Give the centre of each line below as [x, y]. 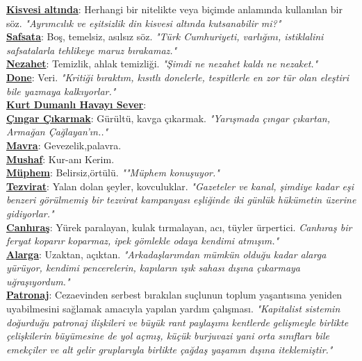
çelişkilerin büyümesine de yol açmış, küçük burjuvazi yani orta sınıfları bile [168, 336]
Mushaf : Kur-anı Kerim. [60, 159]
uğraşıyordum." [38, 281]
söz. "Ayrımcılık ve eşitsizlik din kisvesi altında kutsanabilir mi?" [144, 23]
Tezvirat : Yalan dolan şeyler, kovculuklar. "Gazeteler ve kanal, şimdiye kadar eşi [180, 186]
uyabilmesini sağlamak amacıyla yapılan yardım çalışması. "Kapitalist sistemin [173, 309]
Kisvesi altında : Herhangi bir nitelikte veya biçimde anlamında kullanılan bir [174, 9]
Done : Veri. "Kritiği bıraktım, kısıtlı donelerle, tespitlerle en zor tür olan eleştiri [178, 77]
